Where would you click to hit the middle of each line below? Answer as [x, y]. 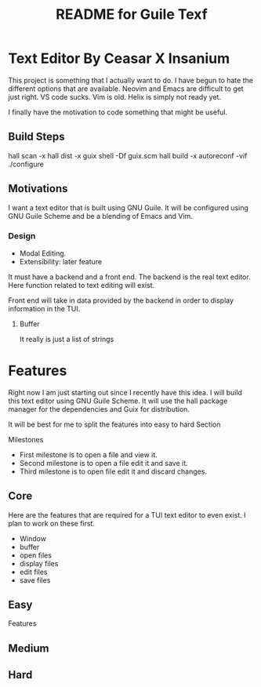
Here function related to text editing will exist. [82, 285]
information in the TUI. [44, 308]
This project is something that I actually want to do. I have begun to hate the [130, 80]
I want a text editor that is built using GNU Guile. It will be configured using [129, 207]
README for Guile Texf [132, 15]
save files [35, 580]
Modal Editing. [43, 253]
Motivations [38, 189]
